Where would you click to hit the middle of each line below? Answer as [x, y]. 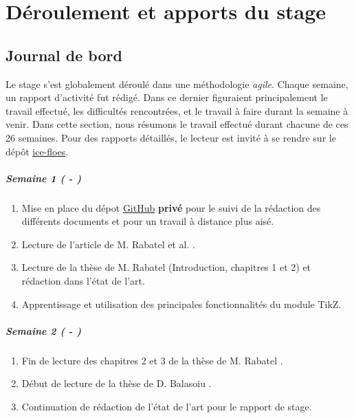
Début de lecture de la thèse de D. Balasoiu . [117, 383]
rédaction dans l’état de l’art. [83, 281]
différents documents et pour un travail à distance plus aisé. [148, 221]
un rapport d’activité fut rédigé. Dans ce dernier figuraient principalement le [167, 97]
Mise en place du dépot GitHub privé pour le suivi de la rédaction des [171, 207]
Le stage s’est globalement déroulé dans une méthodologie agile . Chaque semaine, [177, 84]
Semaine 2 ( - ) [44, 330]
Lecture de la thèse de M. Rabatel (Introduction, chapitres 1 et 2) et [166, 267]
